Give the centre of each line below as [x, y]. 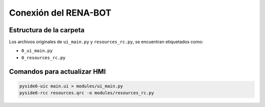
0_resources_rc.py [43, 58]
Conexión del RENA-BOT [60, 13]
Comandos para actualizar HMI [57, 72]
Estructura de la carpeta [47, 30]
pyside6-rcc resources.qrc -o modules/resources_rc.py [87, 93]
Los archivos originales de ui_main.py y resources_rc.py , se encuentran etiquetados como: [106, 42]
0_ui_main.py [37, 51]
